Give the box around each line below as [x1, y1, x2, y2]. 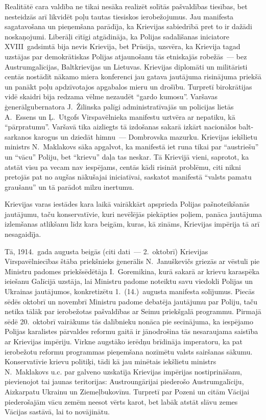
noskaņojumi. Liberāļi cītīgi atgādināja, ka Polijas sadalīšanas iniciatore [5, 31, 229, 41]
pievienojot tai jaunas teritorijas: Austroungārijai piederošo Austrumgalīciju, [5, 376, 244, 387]
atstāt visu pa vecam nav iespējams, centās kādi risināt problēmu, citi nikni [5, 161, 241, 172]
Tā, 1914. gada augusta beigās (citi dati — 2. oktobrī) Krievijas [5, 246, 208, 256]
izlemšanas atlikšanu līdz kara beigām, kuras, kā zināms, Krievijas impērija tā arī [5, 218, 260, 229]
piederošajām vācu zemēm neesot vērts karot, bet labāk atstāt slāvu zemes [5, 396, 238, 407]
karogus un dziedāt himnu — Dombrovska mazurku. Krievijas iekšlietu [34, 131, 257, 142]
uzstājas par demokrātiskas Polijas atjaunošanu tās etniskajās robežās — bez [5, 51, 247, 61]
